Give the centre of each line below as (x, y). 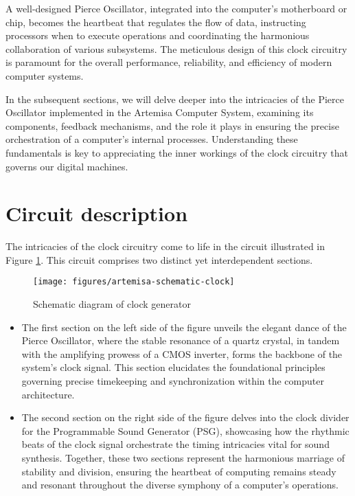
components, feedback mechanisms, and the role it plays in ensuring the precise (172, 125)
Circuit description (97, 213)
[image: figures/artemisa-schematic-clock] (134, 282)
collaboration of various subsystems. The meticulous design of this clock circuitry (176, 48)
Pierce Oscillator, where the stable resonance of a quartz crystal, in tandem (181, 340)
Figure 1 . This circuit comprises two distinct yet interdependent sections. (159, 259)
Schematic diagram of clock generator (112, 304)
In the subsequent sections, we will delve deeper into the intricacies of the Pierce (175, 99)
